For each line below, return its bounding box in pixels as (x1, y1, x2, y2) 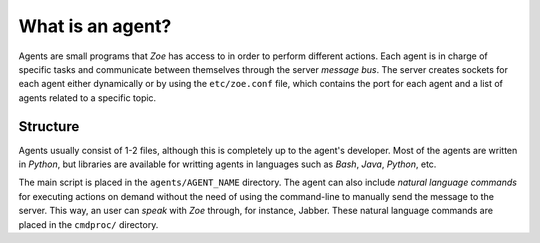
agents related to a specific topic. (18, 91, 157, 104)
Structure (18, 118, 80, 135)
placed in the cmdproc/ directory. (18, 218, 159, 230)
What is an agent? (18, 15, 172, 37)
